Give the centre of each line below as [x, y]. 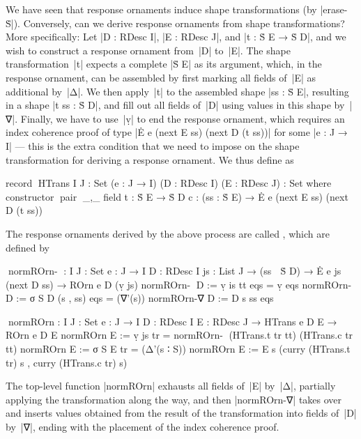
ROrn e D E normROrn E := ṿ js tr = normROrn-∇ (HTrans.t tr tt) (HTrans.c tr [179, 335]
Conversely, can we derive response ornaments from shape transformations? [184, 23]
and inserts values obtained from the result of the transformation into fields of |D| [181, 413]
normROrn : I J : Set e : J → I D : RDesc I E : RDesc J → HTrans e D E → [171, 321]
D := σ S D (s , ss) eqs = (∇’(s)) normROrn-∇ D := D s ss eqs [140, 298]
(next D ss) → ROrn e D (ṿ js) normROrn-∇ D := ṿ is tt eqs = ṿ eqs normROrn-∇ [180, 284]
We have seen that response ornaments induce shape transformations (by [161, 9]
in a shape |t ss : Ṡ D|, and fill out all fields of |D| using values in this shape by [175, 105]
